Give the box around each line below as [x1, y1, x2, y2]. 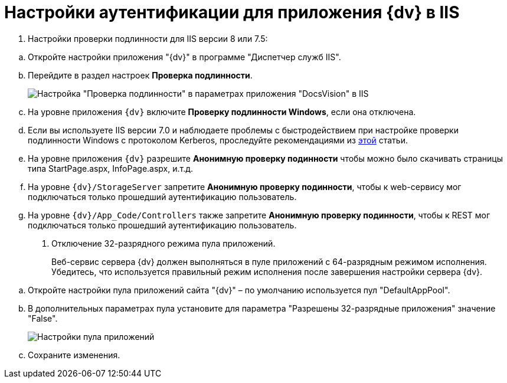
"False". [28, 313, 58, 323]
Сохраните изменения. [28, 349, 120, 360]
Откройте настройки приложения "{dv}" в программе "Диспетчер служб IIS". [28, 51, 341, 62]
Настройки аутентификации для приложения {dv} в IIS [4, 2, 460, 22]
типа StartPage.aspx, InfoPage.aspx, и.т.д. [28, 163, 194, 174]
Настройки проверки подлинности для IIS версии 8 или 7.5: [28, 33, 268, 44]
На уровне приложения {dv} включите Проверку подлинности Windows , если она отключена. [28, 106, 416, 117]
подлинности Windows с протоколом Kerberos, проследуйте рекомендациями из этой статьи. [28, 135, 408, 145]
